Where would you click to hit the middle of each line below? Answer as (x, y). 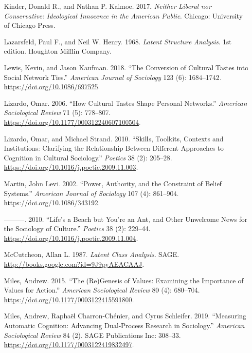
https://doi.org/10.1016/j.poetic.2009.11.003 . (71, 167)
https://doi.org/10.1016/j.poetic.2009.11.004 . (71, 238)
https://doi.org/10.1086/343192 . (52, 203)
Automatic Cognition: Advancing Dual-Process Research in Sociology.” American (124, 325)
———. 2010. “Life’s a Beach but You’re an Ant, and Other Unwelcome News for (126, 219)
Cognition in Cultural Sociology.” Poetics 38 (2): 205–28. (88, 157)
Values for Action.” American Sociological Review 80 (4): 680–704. (102, 290)
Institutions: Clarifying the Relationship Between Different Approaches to (114, 148)
